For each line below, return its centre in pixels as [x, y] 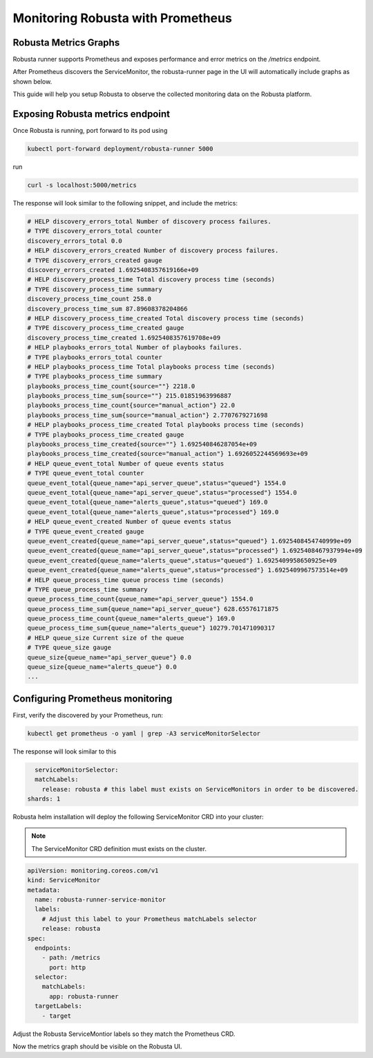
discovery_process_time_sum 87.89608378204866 [107, 309]
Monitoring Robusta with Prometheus [123, 18]
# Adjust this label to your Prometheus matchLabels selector [149, 919]
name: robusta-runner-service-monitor [100, 899]
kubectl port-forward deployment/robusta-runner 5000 [120, 149]
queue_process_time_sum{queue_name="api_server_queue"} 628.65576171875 [153, 609]
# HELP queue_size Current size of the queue [106, 638]
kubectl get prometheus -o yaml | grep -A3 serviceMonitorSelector [144, 733]
